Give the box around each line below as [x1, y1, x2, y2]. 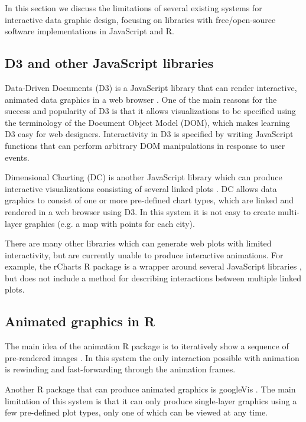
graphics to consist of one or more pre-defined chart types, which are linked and [5, 194, 294, 206]
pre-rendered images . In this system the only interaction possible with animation [5, 351, 300, 363]
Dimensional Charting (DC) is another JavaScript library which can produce [5, 171, 282, 183]
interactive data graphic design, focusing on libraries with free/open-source [5, 13, 276, 25]
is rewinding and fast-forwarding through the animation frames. [5, 363, 236, 375]
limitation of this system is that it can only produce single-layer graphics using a [5, 394, 297, 407]
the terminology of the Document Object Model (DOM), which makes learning [5, 116, 290, 128]
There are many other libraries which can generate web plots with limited [5, 237, 272, 249]
